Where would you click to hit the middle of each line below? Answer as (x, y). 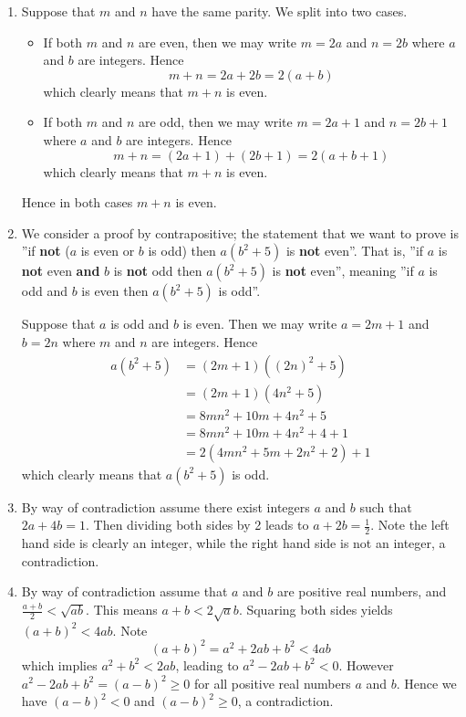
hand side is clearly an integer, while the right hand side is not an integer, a (233, 543)
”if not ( (46, 251)
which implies (59, 664)
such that (386, 506)
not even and (61, 271)
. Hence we (426, 683)
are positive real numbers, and (362, 591)
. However (366, 664)
